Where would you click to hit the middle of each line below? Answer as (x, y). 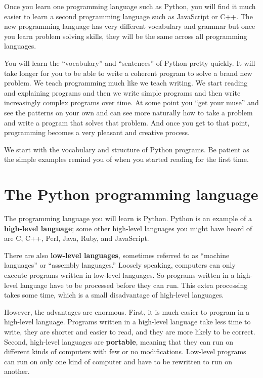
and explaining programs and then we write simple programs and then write (122, 92)
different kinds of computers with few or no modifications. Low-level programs (125, 351)
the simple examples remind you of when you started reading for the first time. (126, 159)
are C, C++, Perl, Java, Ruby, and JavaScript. (77, 238)
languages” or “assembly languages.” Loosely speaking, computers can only (120, 265)
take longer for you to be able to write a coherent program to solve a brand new (128, 73)
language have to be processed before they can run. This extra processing (134, 285)
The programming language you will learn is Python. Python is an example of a (128, 218)
